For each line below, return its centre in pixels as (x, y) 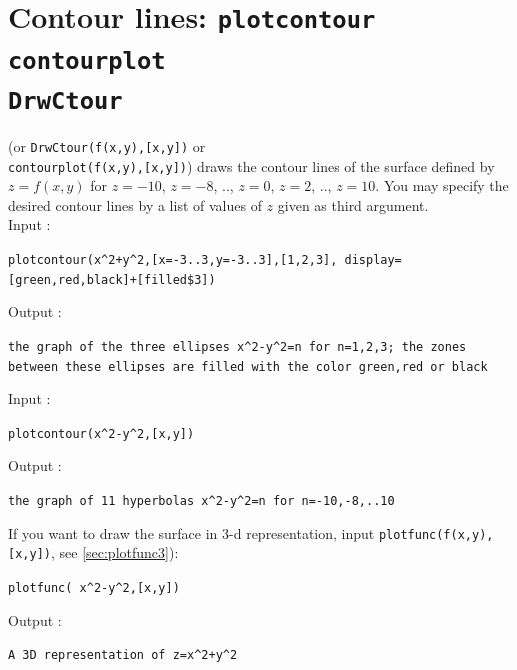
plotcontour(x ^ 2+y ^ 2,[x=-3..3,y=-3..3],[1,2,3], (173, 259)
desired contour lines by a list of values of (135, 204)
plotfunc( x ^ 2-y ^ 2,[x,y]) (94, 588)
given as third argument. (353, 204)
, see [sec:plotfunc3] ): (114, 552)
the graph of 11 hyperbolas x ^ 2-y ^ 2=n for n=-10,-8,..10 (201, 501)
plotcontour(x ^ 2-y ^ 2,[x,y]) (101, 433)
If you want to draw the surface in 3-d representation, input (191, 532)
